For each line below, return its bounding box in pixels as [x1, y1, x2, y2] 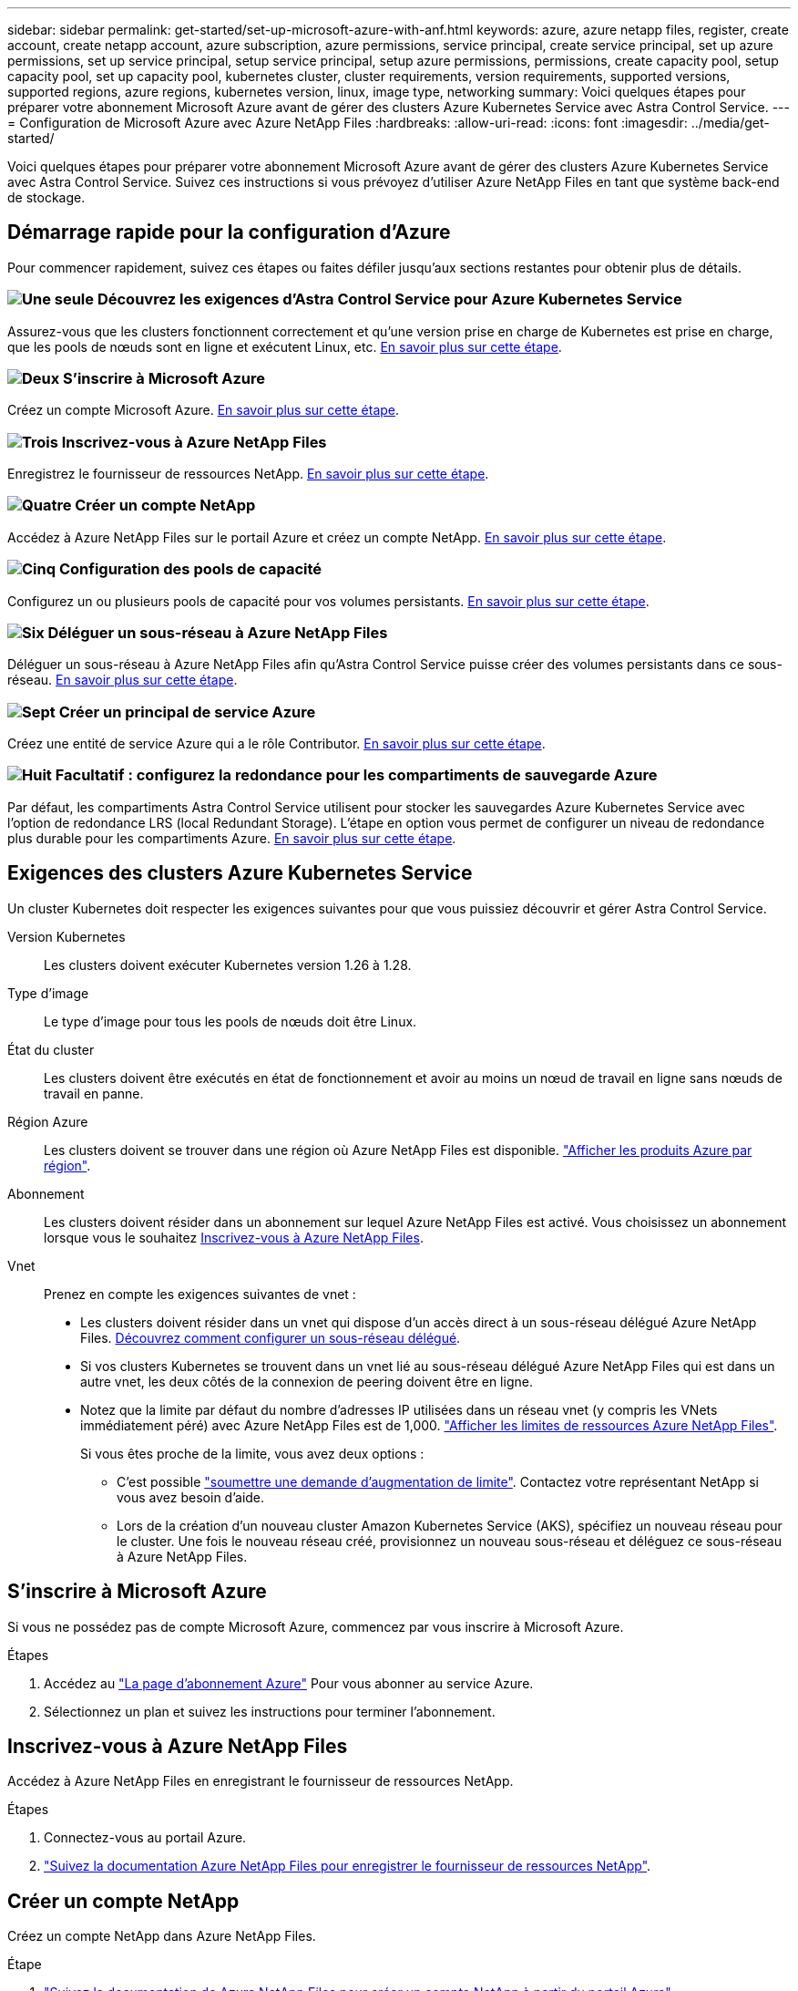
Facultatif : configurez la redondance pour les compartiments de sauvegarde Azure [55, 766, 658, 785]
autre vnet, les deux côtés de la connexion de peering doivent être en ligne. [80, 1373, 533, 1389]
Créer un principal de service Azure [58, 702, 316, 721]
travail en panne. [44, 1085, 144, 1101]
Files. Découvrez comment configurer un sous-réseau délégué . [80, 1329, 461, 1346]
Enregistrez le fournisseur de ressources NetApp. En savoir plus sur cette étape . [7, 466, 489, 482]
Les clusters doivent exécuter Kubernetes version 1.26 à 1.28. [44, 956, 412, 973]
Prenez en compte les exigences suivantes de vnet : [44, 1285, 356, 1302]
